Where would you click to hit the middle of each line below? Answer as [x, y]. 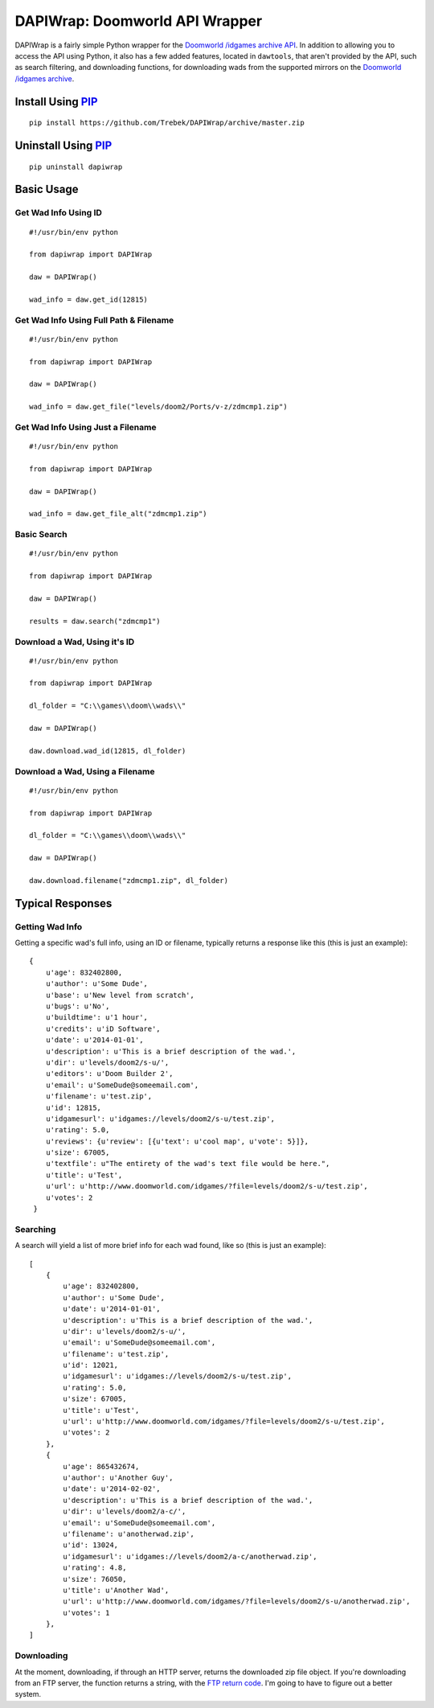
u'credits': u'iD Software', [103, 1028]
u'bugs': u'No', [78, 1006]
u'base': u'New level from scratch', [120, 995]
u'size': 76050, [95, 1579]
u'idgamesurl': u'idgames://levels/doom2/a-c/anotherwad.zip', [190, 1556]
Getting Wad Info [49, 926]
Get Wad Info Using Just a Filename [86, 427]
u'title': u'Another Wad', [116, 1590]
